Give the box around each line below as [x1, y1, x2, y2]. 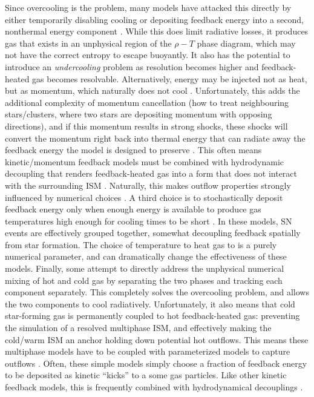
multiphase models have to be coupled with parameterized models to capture [5, 345, 290, 358]
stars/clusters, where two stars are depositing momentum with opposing [5, 108, 272, 120]
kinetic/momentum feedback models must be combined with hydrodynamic [5, 155, 284, 168]
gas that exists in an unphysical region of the [5, 36, 172, 49]
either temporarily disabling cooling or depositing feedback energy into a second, [5, 13, 304, 25]
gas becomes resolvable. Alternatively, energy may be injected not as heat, [32, 72, 307, 85]
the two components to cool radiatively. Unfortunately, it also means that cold [5, 297, 295, 310]
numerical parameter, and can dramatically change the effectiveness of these [5, 250, 287, 263]
